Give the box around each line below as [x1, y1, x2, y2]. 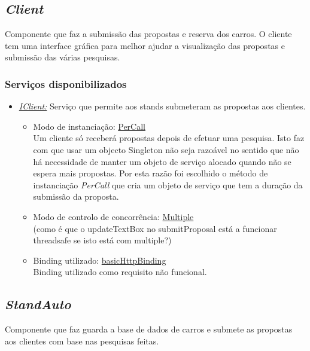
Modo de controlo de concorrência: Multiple [33, 210, 194, 222]
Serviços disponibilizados [5, 76, 127, 91]
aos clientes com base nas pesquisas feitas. [5, 334, 159, 347]
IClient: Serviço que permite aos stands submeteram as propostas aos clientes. [19, 100, 306, 112]
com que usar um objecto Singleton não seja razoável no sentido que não [33, 143, 299, 155]
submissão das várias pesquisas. [5, 51, 120, 63]
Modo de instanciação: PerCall [33, 120, 145, 132]
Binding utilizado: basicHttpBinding [33, 254, 166, 266]
